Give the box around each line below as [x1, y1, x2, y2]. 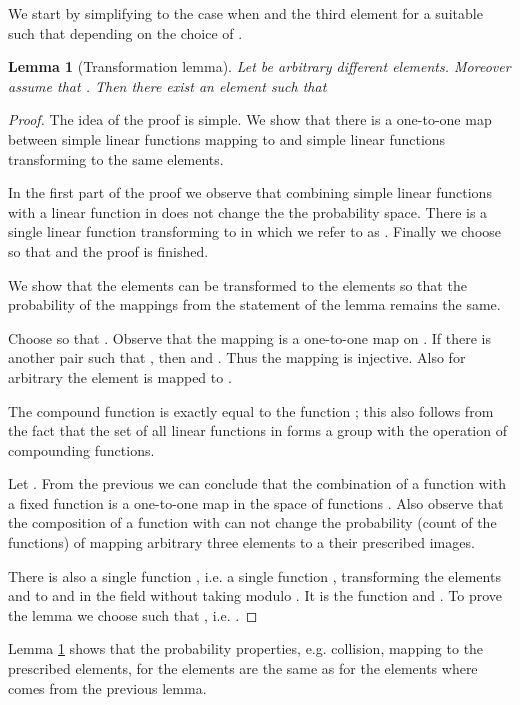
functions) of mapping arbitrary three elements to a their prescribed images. [8, 532, 475, 553]
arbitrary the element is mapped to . [8, 366, 232, 387]
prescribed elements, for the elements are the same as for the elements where [8, 658, 478, 679]
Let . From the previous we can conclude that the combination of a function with [8, 473, 506, 494]
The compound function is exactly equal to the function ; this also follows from [8, 400, 494, 421]
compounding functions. [8, 439, 155, 460]
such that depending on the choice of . [8, 22, 243, 43]
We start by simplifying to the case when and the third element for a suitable [8, 3, 483, 23]
